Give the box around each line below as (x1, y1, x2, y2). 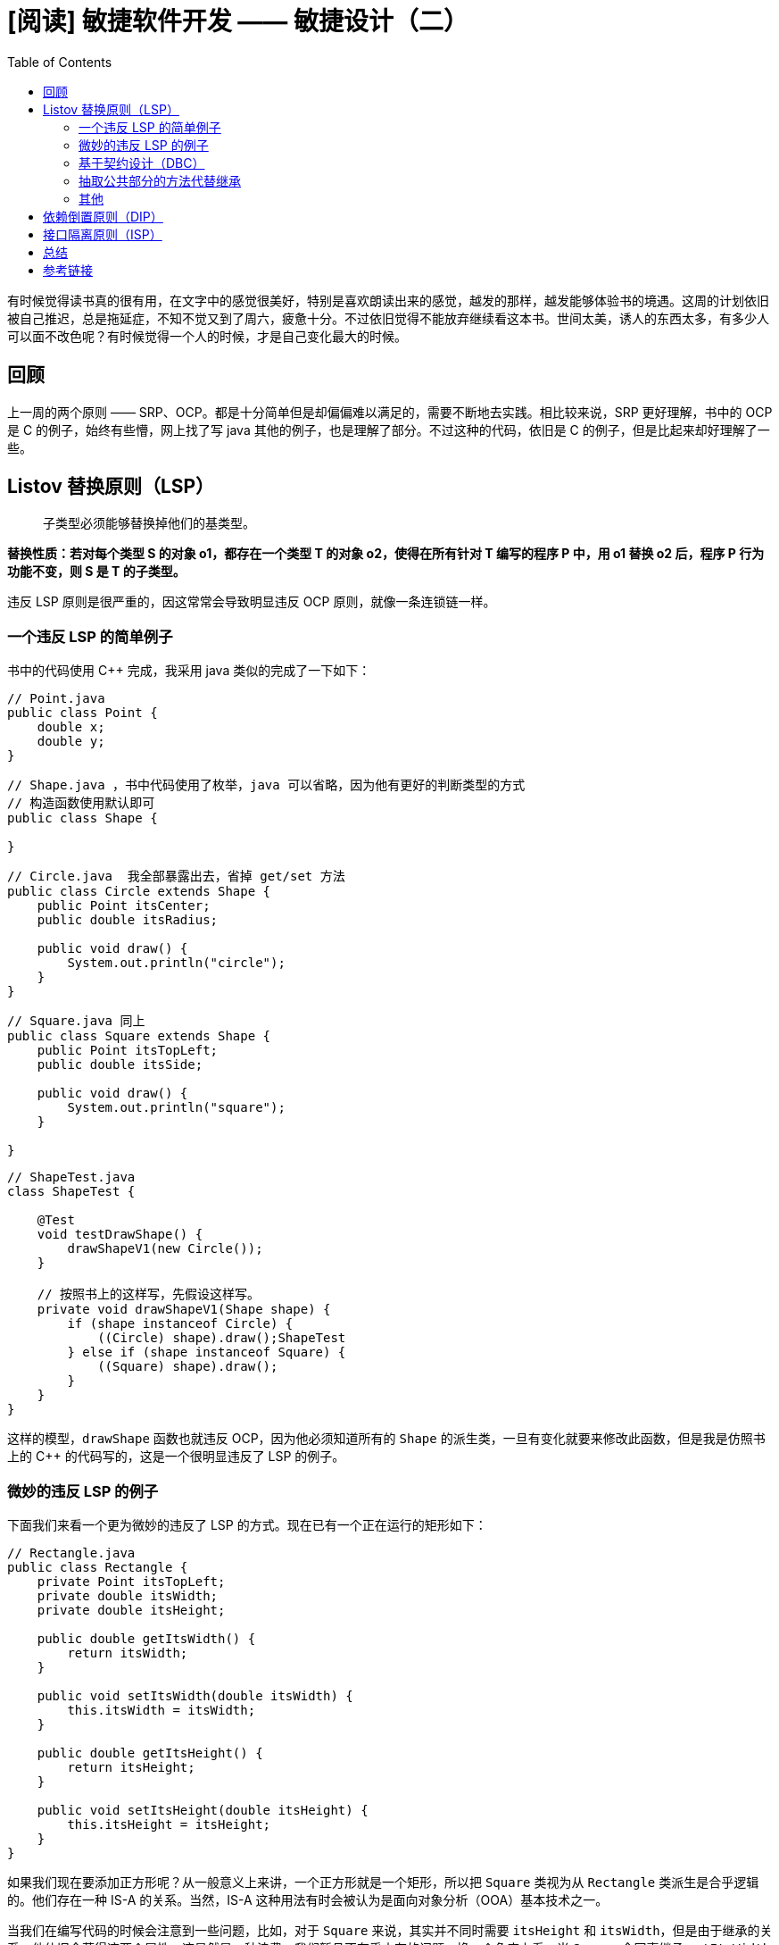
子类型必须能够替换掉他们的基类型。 (43, 515, 255, 531)
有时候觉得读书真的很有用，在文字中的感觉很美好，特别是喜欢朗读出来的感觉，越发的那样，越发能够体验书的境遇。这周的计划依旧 (7, 292, 769, 308)
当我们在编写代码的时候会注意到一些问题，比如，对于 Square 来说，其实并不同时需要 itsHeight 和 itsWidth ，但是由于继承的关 (7, 1922, 773, 1938)
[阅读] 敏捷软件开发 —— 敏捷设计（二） (7, 6, 469, 37)
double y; (37, 734, 105, 749)
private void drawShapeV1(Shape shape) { (37, 1302, 331, 1317)
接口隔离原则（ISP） (43, 226, 162, 242)
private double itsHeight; (37, 1602, 226, 1617)
